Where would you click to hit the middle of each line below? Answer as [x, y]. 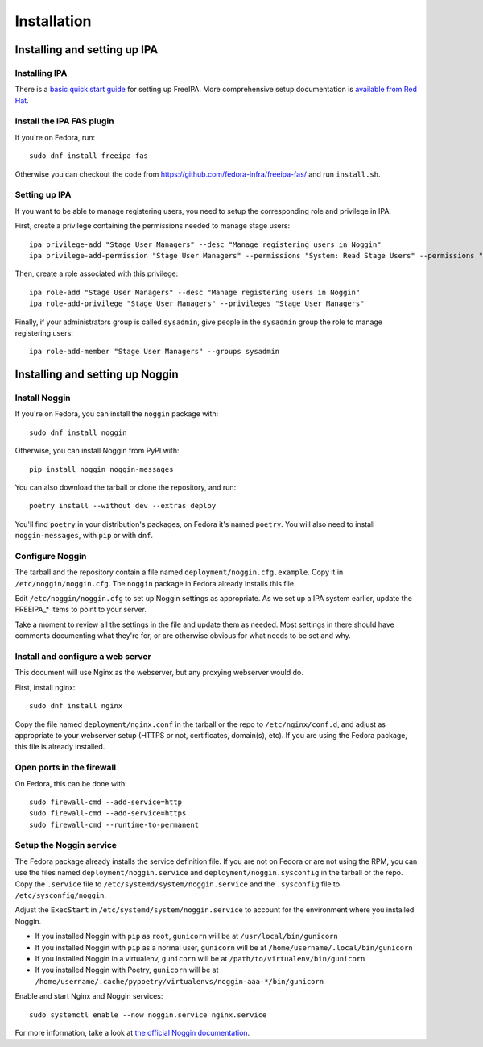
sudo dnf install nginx [76, 706]
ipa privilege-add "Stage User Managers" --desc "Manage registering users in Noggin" [205, 244]
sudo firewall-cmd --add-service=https [108, 813]
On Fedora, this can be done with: [71, 783]
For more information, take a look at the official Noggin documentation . [132, 1032]
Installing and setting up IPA [87, 50]
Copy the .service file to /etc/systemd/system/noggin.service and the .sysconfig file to [178, 884]
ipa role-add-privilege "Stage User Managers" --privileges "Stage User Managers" [197, 304]
